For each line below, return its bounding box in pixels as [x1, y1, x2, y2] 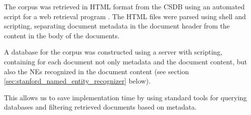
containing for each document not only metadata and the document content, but [4, 56, 247, 66]
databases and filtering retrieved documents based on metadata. [4, 102, 197, 112]
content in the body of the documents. [4, 30, 120, 40]
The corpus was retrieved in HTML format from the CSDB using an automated [4, 1, 245, 11]
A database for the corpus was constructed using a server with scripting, [4, 47, 222, 57]
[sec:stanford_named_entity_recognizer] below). [4, 76, 151, 86]
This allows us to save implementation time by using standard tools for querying [4, 92, 247, 102]
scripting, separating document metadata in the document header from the [4, 21, 230, 31]
